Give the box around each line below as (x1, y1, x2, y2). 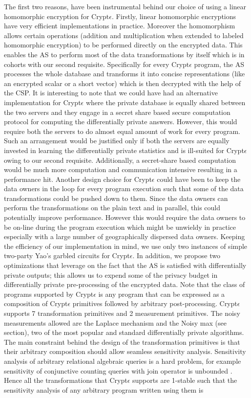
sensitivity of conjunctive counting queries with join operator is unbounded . (4, 365, 232, 376)
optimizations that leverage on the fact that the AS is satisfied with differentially (4, 260, 247, 270)
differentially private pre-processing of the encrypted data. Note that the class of (4, 279, 245, 289)
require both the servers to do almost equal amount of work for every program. (4, 126, 240, 136)
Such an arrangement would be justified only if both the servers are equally (4, 135, 230, 146)
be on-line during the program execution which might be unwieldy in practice (4, 221, 236, 232)
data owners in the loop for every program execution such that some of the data (4, 183, 244, 194)
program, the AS (194, 59, 244, 69)
